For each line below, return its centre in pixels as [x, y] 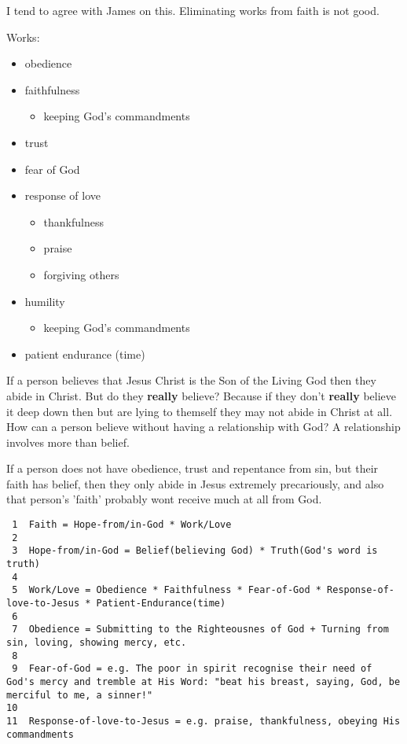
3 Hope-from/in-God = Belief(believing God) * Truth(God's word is [195, 551]
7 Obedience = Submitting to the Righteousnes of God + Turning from [200, 630]
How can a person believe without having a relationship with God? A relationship [203, 427]
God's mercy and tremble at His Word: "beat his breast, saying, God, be [203, 681]
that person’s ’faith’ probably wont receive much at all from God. [164, 499]
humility [45, 301]
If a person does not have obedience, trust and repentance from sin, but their [192, 468]
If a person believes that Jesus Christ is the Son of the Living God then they [191, 380]
